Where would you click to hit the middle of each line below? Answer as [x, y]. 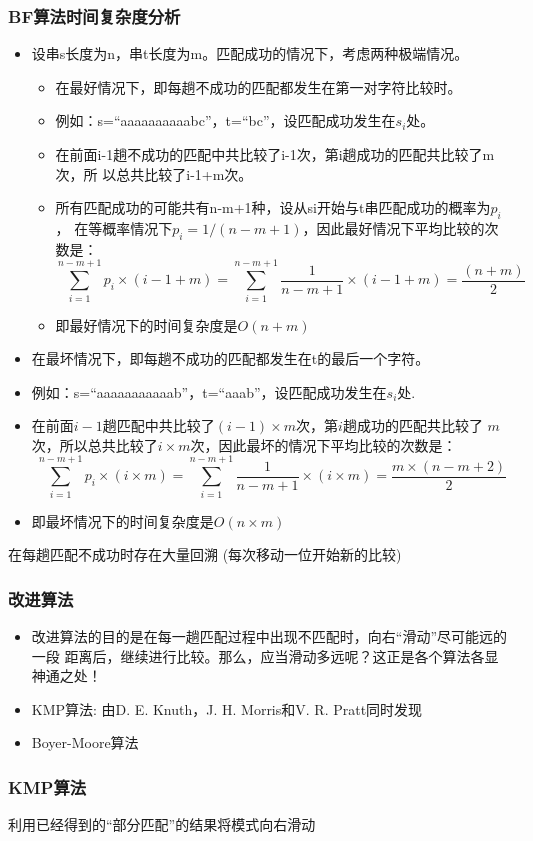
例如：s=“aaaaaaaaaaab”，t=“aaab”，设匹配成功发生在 [209, 391]
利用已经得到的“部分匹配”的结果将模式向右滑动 [162, 824]
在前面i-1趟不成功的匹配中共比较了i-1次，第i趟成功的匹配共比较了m [275, 154]
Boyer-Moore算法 [85, 742]
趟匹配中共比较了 [158, 425]
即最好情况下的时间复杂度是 [146, 324]
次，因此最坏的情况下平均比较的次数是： [323, 444]
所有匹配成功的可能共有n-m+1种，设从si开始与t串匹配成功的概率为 [273, 207]
